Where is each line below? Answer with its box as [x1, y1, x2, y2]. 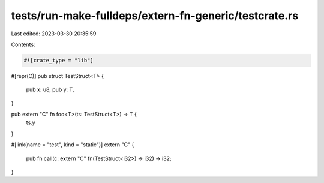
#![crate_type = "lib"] [23, 57, 94, 64]
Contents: [11, 41, 35, 48]
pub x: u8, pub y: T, [26, 86, 74, 93]
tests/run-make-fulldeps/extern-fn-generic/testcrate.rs [11, 9, 299, 22]
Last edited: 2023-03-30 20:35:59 [11, 30, 97, 37]
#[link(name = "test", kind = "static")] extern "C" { [11, 141, 134, 148]
